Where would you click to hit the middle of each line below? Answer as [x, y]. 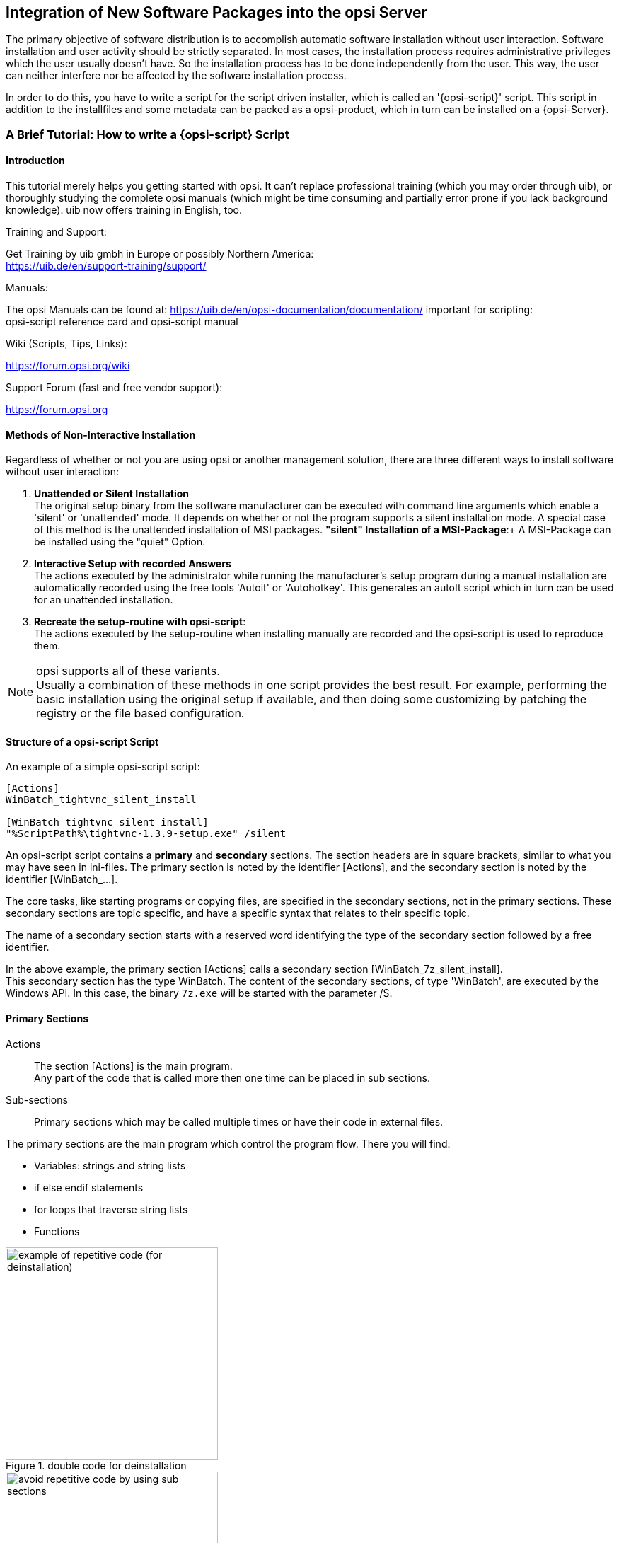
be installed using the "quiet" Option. [120, 542]
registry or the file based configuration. [140, 713]
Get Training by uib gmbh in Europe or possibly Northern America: [160, 254]
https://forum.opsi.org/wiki [68, 366]
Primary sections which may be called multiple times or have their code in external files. [239, 1121]
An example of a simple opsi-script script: [103, 767]
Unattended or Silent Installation [112, 494]
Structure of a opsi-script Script [82, 741]
